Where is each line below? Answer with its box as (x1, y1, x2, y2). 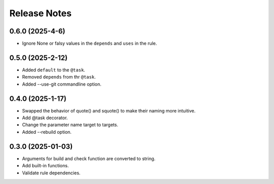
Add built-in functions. (22, 163, 69, 169)
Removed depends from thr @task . (22, 74, 96, 80)
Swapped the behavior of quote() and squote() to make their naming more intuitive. (22, 107, 196, 114)
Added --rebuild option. (22, 129, 72, 135)
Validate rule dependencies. (22, 170, 81, 176)
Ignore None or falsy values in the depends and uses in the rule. (22, 41, 157, 47)
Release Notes (9, 8, 72, 19)
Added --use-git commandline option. (22, 81, 101, 87)
